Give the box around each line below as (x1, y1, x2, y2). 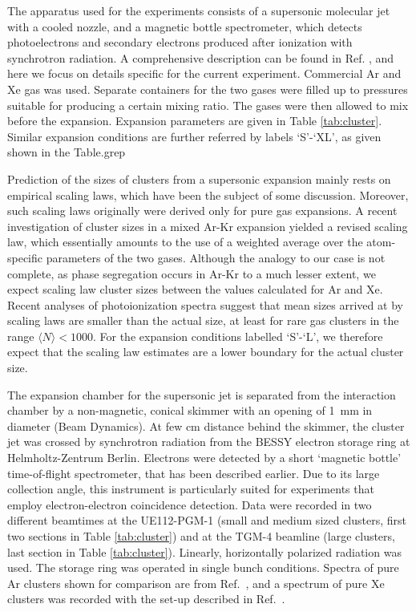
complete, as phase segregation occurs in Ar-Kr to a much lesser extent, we (7, 265, 376, 282)
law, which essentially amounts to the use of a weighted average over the (7, 233, 363, 250)
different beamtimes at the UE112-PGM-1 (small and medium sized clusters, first (7, 512, 407, 529)
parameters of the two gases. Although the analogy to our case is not (46, 249, 386, 265)
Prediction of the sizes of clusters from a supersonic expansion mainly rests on (7, 170, 391, 187)
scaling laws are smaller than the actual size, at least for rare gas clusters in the (7, 312, 399, 329)
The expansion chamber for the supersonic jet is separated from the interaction (7, 386, 396, 403)
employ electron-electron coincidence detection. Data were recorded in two (7, 496, 372, 513)
